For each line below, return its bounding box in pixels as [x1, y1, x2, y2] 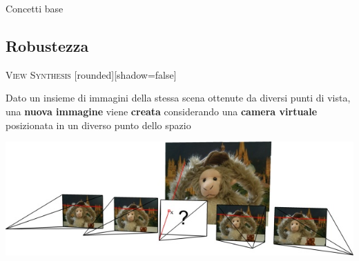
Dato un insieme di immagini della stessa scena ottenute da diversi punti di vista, [6, 90, 351, 105]
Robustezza [6, 35, 89, 56]
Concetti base [6, 1, 64, 15]
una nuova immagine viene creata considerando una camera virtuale [6, 104, 318, 118]
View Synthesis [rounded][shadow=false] [6, 67, 177, 81]
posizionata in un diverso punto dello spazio [6, 117, 191, 132]
